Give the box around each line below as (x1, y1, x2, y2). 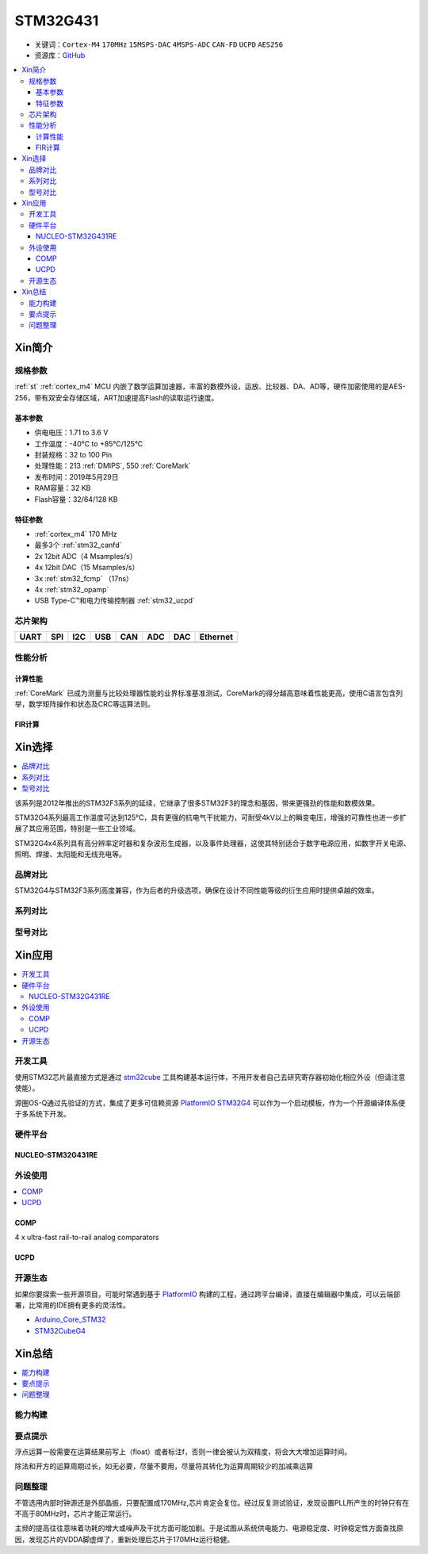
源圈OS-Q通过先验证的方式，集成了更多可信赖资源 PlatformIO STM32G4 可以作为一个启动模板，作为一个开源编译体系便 (14, 1098, 406, 1108)
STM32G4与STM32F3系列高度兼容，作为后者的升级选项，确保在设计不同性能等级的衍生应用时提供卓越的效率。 (14, 886, 379, 895)
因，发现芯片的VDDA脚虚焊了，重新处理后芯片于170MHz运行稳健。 (14, 1534, 235, 1544)
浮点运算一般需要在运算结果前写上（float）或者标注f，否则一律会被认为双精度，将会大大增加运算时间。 (14, 1447, 352, 1456)
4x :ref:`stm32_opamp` (34, 584, 109, 594)
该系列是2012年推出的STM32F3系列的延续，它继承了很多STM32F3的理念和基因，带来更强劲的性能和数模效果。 (14, 798, 380, 808)
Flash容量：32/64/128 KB (34, 494, 118, 503)
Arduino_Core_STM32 (34, 1315, 106, 1324)
